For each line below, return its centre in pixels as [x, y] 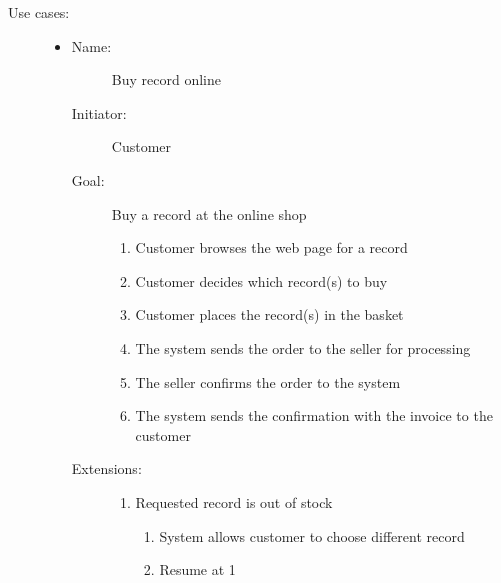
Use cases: [39, 12]
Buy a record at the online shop [209, 213]
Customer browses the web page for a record [271, 247]
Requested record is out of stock [234, 501]
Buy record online [166, 79]
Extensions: [106, 468]
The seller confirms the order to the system [268, 381]
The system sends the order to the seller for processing [303, 347]
